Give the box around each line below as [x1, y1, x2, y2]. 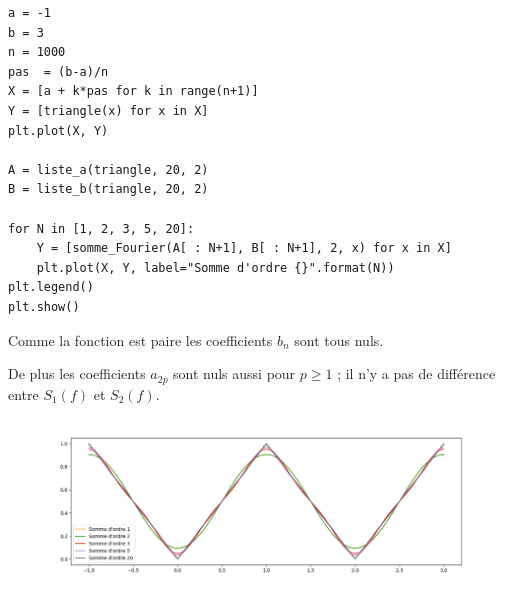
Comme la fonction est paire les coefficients [8, 329, 273, 350]
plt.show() [8, 299, 80, 314]
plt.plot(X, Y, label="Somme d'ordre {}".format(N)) [36, 260, 395, 275]
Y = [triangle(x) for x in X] [8, 103, 209, 118]
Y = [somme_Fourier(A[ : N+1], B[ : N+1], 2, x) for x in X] [36, 241, 452, 256]
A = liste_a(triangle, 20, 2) [8, 162, 209, 177]
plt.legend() [8, 280, 94, 295]
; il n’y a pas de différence [337, 363, 496, 384]
